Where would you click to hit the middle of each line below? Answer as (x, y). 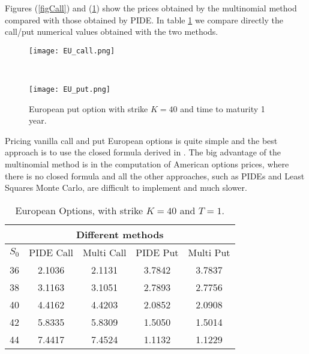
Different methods (120, 234)
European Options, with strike (79, 210)
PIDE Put (157, 252)
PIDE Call (51, 252)
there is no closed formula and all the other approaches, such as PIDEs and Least (155, 175)
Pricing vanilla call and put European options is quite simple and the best (141, 140)
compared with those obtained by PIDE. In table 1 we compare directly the (144, 19)
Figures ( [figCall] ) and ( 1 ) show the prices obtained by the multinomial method (151, 8)
